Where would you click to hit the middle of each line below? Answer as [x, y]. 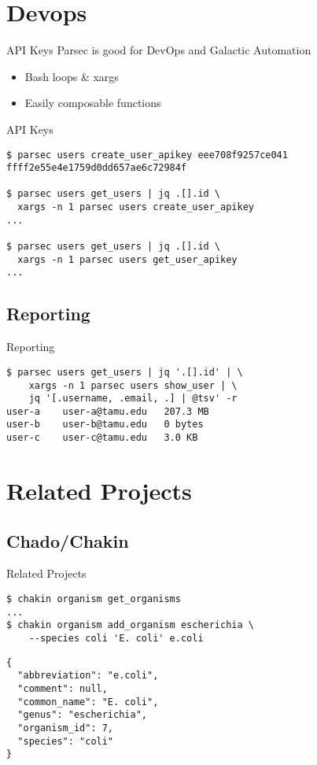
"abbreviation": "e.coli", [88, 676]
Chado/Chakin [68, 540]
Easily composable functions [93, 103]
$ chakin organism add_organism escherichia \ [130, 625]
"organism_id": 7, [66, 728]
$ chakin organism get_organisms [94, 599]
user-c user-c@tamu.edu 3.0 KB [102, 438]
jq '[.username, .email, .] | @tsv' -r [133, 399]
